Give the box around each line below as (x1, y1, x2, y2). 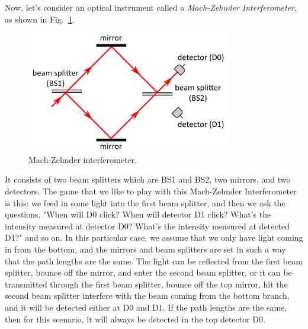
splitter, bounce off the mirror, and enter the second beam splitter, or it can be (5, 266, 292, 279)
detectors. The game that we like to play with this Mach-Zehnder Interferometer (5, 185, 297, 197)
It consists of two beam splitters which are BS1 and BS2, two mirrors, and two (5, 173, 291, 186)
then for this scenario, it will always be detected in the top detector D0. (5, 312, 265, 325)
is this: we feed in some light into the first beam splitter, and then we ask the (5, 196, 285, 209)
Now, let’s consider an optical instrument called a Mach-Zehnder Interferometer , (5, 1, 297, 13)
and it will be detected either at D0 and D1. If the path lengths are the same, (5, 301, 287, 313)
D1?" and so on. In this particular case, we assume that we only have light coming (5, 231, 303, 244)
